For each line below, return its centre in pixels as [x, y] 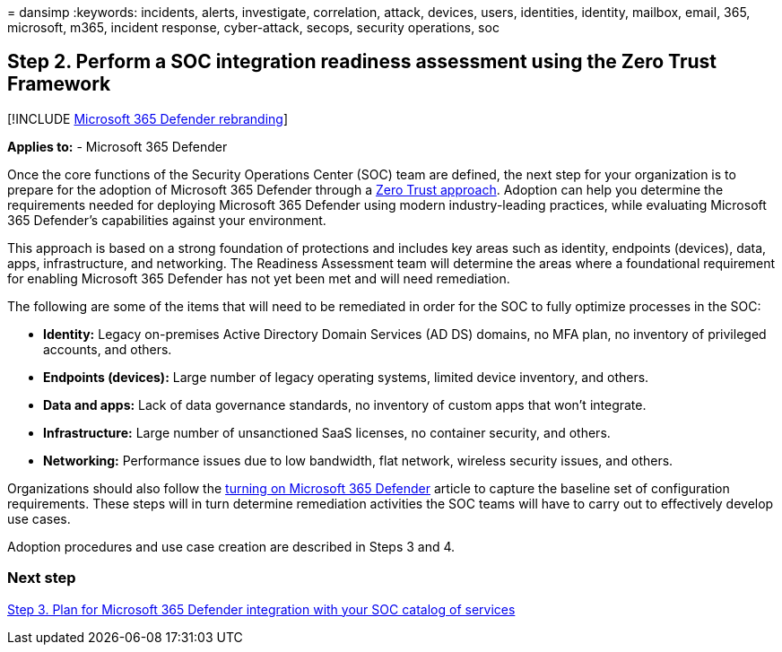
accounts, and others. [108, 349]
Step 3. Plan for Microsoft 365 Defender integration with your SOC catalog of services [261, 609]
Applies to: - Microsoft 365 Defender [117, 146]
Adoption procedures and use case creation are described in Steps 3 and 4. [231, 546]
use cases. [39, 518]
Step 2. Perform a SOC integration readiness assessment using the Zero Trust [362, 62]
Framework [59, 84]
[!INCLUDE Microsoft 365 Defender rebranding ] [148, 118]
